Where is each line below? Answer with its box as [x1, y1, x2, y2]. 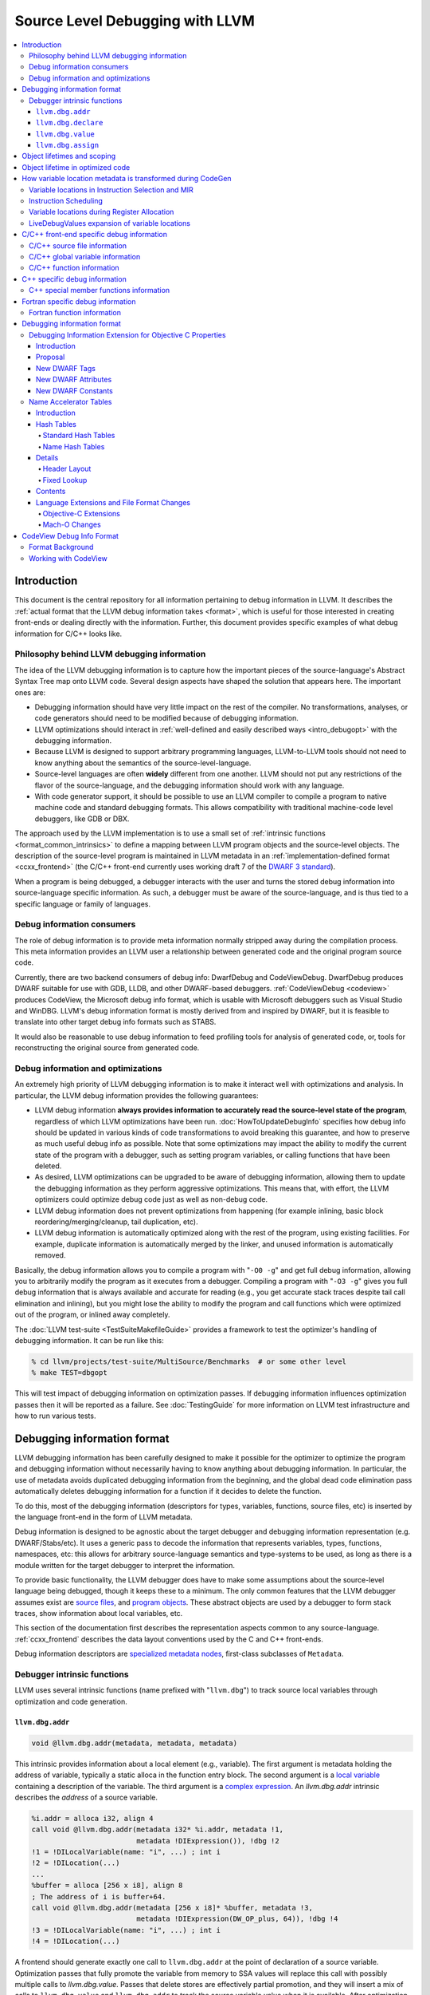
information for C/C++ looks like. [14, 629, 123, 638]
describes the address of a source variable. [14, 1792, 158, 1802]
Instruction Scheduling [29, 196, 104, 206]
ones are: [14, 687, 46, 697]
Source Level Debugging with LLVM [14, 12, 255, 30]
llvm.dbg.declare [36, 118, 104, 128]
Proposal [36, 352, 65, 362]
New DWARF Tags [36, 363, 96, 373]
